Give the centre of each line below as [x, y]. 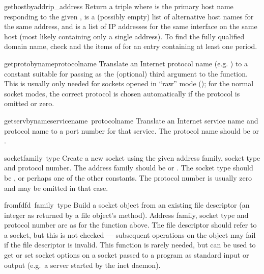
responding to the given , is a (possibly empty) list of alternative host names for [129, 16]
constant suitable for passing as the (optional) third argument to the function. [126, 73]
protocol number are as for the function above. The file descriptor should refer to [130, 225]
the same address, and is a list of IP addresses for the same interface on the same [131, 26]
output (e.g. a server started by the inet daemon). [82, 265]
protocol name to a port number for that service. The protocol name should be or [131, 130]
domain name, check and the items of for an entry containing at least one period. [131, 46]
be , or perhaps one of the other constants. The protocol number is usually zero [128, 177]
